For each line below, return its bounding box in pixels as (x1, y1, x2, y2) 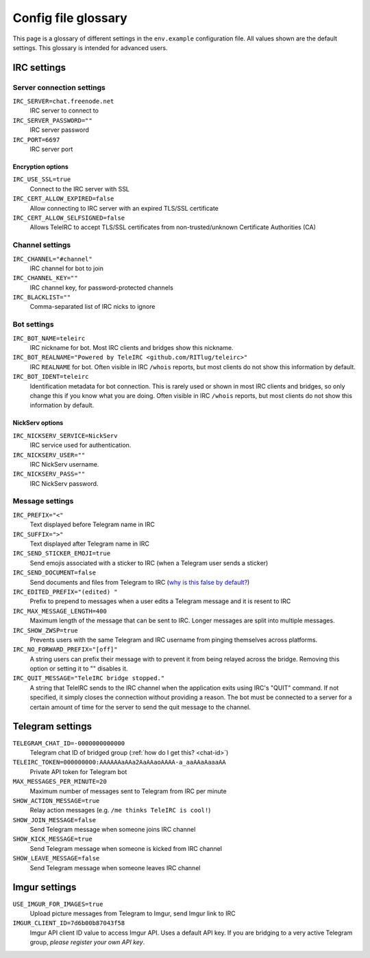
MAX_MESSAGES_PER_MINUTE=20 (12, 778, 108, 786)
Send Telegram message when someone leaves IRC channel (29, 863, 201, 872)
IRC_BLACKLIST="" (12, 294, 71, 301)
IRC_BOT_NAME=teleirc (12, 334, 86, 342)
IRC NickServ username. (29, 460, 99, 468)
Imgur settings (12, 882, 77, 893)
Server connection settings (12, 82, 106, 92)
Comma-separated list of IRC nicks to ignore (29, 303, 156, 311)
